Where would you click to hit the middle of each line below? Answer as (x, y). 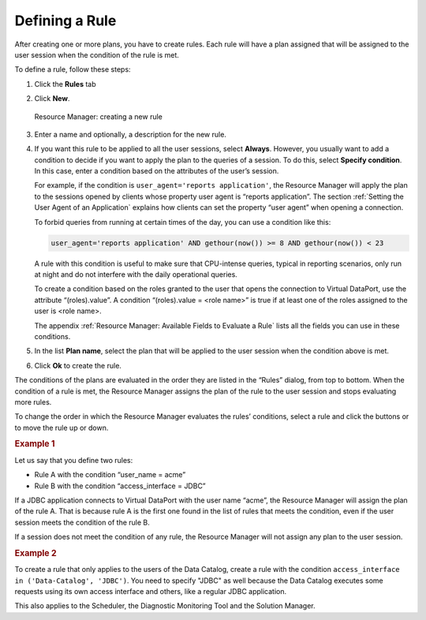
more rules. (33, 402)
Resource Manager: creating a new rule (99, 116)
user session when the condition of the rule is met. (97, 54)
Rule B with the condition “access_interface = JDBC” (120, 486)
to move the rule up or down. (62, 428)
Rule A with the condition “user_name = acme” (110, 475)
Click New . (52, 99)
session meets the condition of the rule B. (82, 522)
